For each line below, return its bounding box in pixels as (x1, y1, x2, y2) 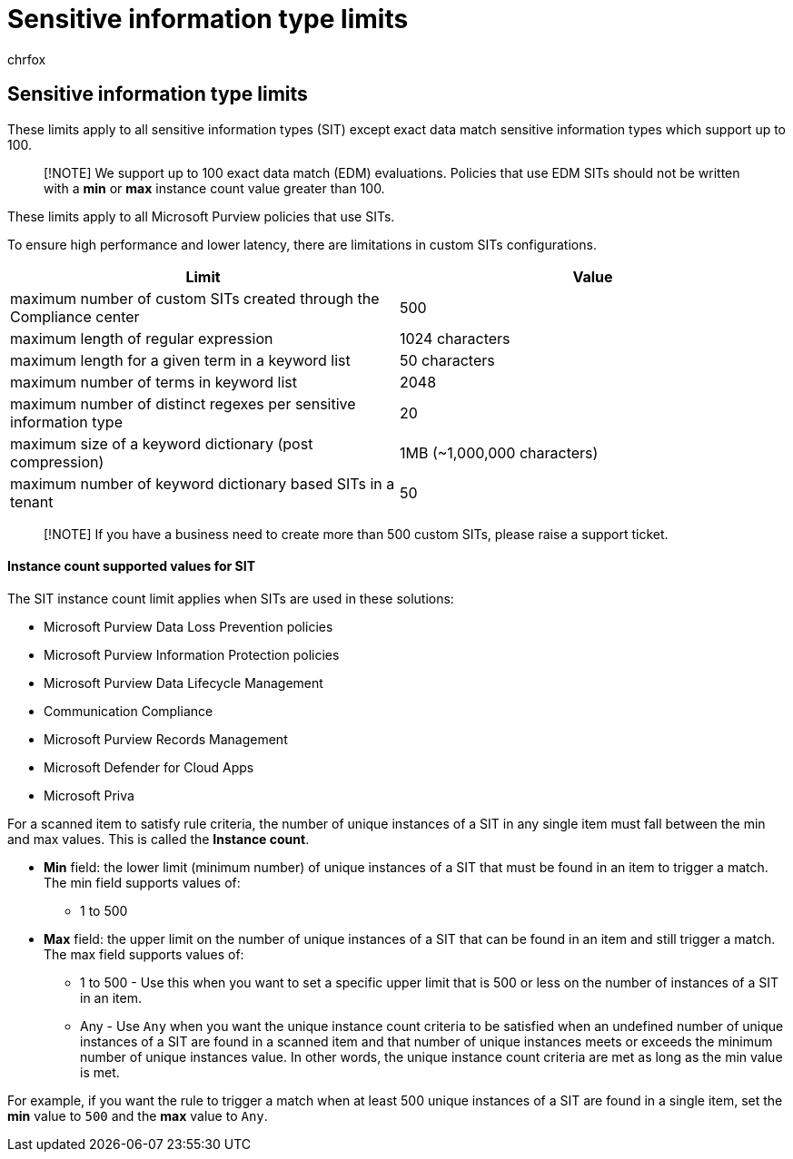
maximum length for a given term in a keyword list (10, 350, 351, 369)
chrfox (7, 51, 46, 67)
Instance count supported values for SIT (7, 558, 256, 575)
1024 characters (400, 329, 510, 348)
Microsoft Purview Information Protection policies (44, 646, 340, 663)
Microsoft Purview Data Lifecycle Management (44, 674, 323, 691)
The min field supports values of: (44, 874, 241, 890)
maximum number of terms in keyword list (10, 372, 297, 391)
